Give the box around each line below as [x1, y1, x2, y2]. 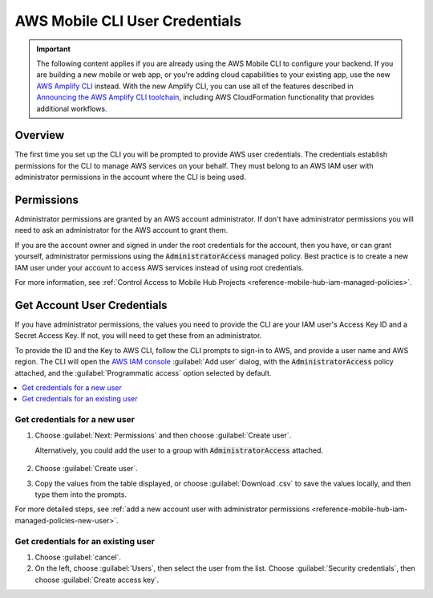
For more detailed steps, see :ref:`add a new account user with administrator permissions [14, 504, 310, 514]
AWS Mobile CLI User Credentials [14, 12, 242, 30]
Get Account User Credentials [14, 298, 168, 312]
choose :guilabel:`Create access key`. [34, 575, 160, 584]
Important [36, 44, 71, 54]
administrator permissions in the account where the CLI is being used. [14, 173, 246, 182]
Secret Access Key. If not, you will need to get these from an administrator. [14, 331, 262, 340]
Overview [14, 128, 65, 142]
